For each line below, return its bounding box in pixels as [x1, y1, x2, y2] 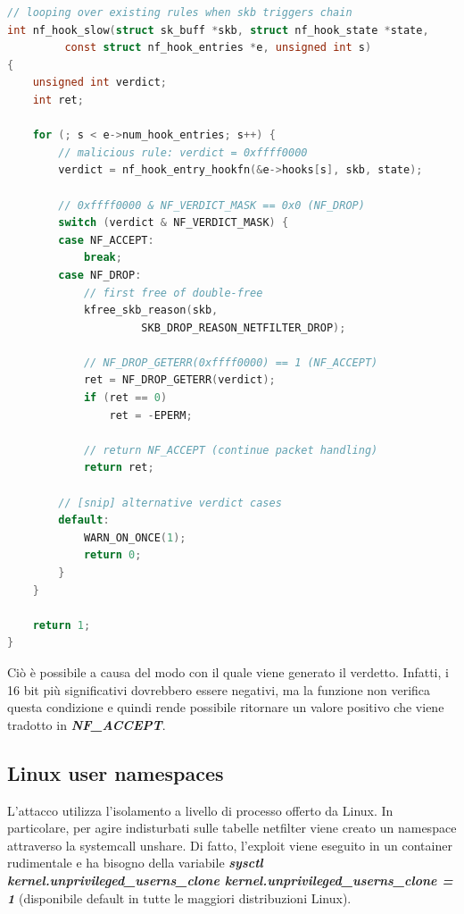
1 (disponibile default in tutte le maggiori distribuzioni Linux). [7, 888, 352, 907]
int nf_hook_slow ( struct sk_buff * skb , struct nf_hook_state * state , [7, 23, 429, 37]
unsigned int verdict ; [32, 76, 168, 89]
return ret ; [83, 461, 154, 474]
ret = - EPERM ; [109, 408, 193, 422]
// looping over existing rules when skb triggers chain [7, 6, 352, 19]
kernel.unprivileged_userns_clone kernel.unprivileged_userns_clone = [7, 870, 453, 889]
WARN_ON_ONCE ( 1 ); [83, 531, 186, 544]
